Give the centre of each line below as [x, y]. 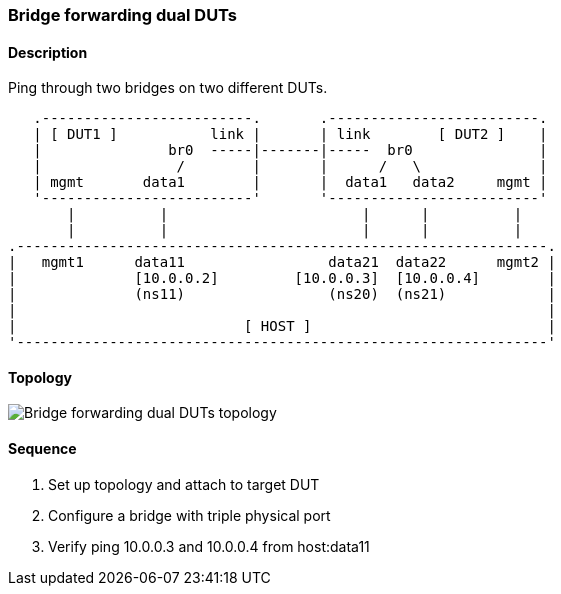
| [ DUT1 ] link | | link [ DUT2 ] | [290, 134]
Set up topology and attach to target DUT [184, 484]
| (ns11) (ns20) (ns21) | [282, 294]
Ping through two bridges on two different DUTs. [168, 88]
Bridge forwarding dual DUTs [122, 15]
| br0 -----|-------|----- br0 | [290, 150]
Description [48, 52]
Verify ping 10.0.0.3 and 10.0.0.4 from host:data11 [209, 546]
